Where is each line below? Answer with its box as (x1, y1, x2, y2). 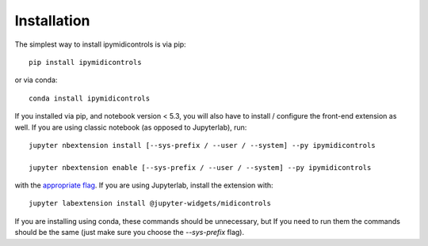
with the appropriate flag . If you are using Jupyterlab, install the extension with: (14, 180, 273, 190)
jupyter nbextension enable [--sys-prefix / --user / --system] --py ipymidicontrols (29, 163, 372, 172)
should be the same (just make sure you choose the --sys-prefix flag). (14, 228, 245, 237)
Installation (14, 12, 90, 29)
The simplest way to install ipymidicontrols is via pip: (14, 40, 186, 49)
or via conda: (14, 75, 58, 85)
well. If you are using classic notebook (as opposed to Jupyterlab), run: (14, 123, 247, 132)
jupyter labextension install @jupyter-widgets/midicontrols (29, 199, 271, 208)
